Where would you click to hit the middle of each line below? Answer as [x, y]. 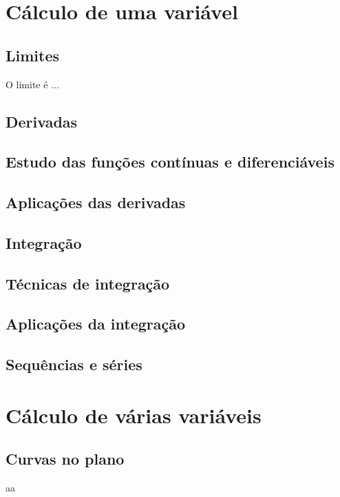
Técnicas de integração [88, 283]
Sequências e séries [74, 364]
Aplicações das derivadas [96, 202]
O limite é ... [32, 84]
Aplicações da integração [96, 324]
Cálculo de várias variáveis [134, 415]
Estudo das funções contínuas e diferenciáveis [170, 162]
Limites [33, 55]
